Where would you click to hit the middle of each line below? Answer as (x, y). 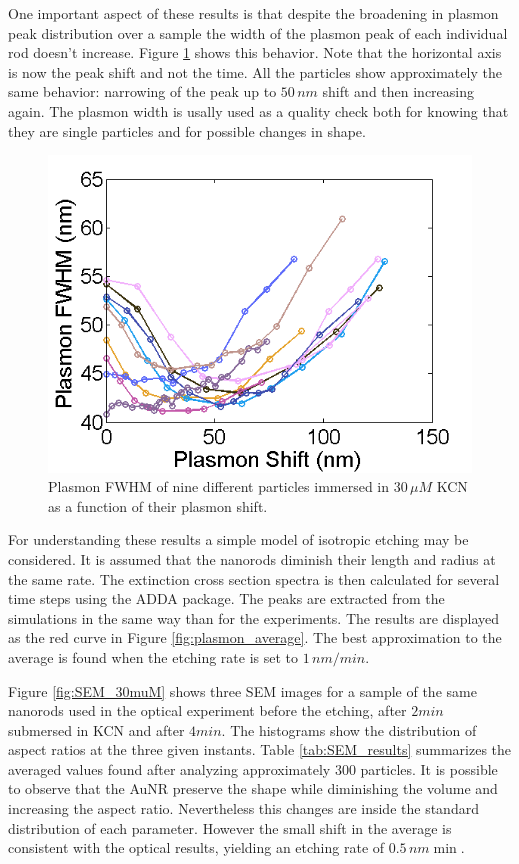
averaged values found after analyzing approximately (169, 768)
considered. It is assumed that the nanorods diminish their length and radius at (252, 558)
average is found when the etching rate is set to (153, 656)
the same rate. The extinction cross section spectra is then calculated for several (254, 578)
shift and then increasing (398, 91)
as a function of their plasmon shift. (158, 505)
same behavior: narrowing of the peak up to (142, 91)
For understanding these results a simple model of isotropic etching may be (238, 539)
